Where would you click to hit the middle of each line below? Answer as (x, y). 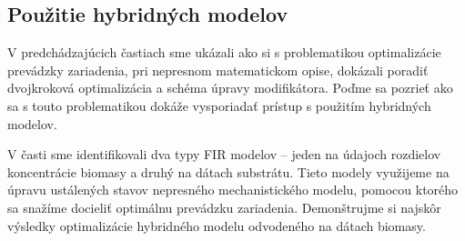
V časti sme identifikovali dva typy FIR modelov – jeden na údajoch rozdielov (224, 154)
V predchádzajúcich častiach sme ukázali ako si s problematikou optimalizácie (224, 52)
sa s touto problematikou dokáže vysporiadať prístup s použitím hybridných (219, 105)
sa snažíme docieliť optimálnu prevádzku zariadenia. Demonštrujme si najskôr (224, 207)
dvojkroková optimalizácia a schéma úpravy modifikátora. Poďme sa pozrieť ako (230, 88)
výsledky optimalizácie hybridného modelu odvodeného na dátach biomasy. (217, 225)
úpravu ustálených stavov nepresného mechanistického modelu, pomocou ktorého (233, 190)
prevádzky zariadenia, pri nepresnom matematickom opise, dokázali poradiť (218, 70)
